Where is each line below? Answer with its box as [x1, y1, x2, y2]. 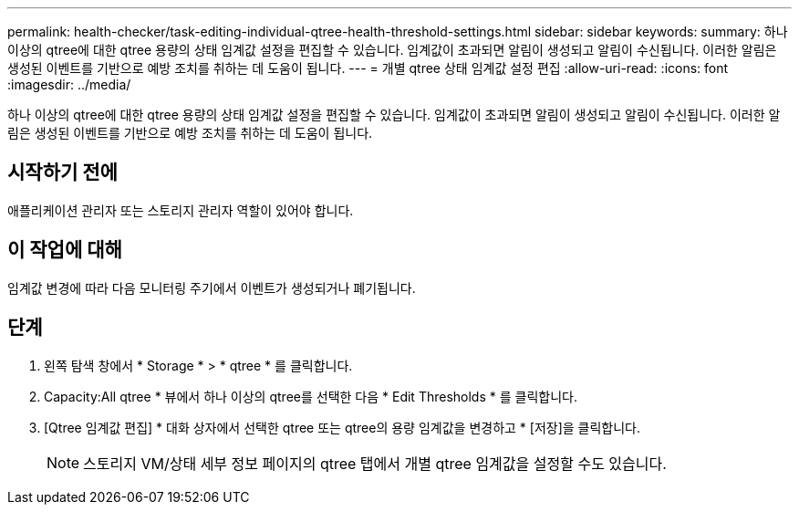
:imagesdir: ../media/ [7, 77, 131, 92]
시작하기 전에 [7, 161, 118, 184]
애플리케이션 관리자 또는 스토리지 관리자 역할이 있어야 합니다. [7, 202, 354, 218]
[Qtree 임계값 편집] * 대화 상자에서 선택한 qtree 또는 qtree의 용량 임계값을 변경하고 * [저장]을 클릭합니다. [44, 419, 641, 435]
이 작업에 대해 [7, 238, 122, 262]
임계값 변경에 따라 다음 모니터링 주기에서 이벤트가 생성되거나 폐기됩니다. [7, 279, 416, 296]
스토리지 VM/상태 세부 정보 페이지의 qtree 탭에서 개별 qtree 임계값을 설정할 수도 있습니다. [83, 454, 667, 473]
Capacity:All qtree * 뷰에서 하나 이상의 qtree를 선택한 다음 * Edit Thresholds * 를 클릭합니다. [44, 388, 577, 404]
